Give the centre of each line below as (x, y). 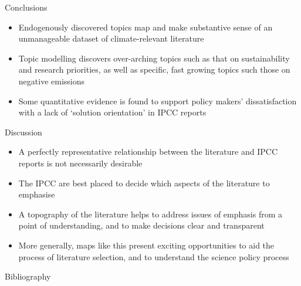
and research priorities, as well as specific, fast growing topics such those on (154, 69)
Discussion (23, 132)
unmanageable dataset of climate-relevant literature (111, 38)
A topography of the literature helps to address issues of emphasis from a (150, 214)
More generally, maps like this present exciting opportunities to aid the (146, 245)
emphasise (37, 194)
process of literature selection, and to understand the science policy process (154, 256)
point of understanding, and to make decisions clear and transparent (141, 225)
